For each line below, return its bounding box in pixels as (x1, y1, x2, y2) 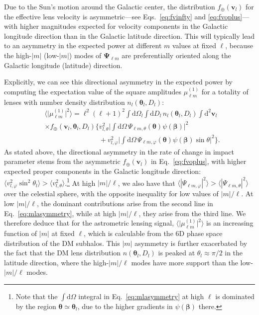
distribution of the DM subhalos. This (4, 237, 120, 248)
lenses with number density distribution (4, 96, 125, 107)
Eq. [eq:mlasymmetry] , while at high (4, 208, 117, 218)
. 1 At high (65, 176, 96, 188)
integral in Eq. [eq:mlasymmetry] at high (78, 291, 204, 301)
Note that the (15, 291, 58, 301)
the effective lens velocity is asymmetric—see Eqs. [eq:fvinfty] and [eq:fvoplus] (4, 11, 243, 21)
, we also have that (118, 177, 175, 188)
